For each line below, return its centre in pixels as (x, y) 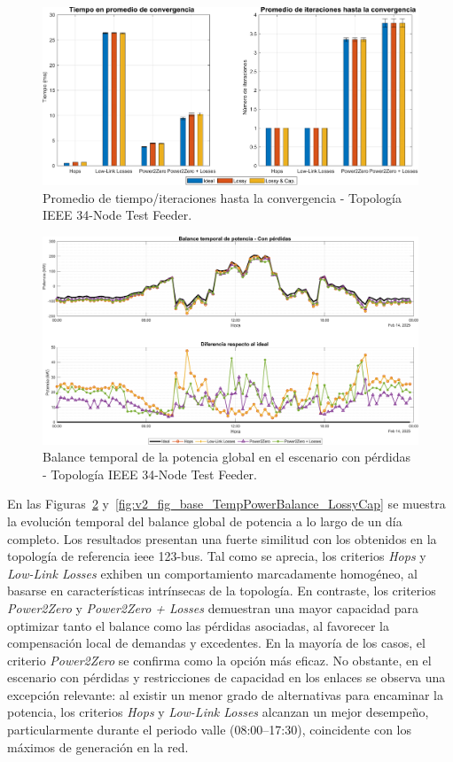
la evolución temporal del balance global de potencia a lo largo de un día (205, 521)
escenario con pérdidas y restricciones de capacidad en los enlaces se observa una (226, 677)
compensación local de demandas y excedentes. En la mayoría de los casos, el (216, 643)
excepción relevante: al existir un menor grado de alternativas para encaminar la (225, 694)
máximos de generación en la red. (98, 746)
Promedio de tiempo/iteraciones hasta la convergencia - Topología (222, 197)
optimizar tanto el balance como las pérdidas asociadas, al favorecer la (198, 625)
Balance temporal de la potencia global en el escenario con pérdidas (227, 457)
